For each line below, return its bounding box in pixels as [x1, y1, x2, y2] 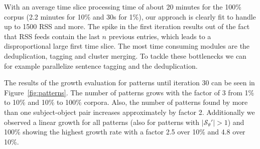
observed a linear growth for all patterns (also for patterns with [4, 116, 200, 127]
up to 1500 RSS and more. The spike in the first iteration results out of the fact [4, 21, 250, 32]
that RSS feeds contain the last [4, 31, 100, 41]
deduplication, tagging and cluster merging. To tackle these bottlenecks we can [4, 50, 246, 61]
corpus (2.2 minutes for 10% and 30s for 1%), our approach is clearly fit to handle [4, 11, 256, 22]
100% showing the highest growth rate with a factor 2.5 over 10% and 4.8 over [4, 126, 245, 137]
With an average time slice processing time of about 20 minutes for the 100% [4, 2, 241, 12]
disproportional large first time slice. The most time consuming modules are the [4, 41, 250, 51]
